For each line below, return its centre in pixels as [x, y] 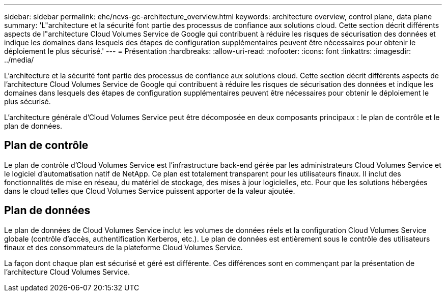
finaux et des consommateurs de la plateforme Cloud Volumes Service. [123, 247]
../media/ [19, 60]
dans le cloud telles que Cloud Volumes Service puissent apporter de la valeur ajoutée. [150, 191]
